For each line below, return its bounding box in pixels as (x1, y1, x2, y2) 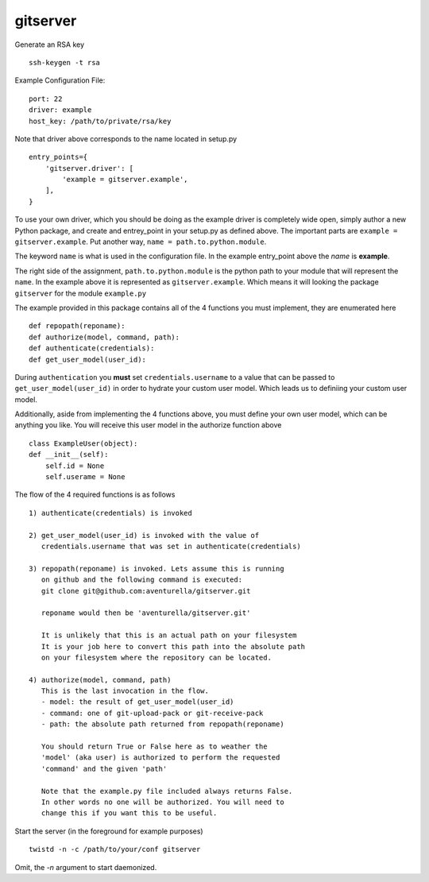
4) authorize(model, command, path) (29, 675, 172, 684)
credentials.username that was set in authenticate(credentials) (41, 542, 301, 551)
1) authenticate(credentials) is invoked (29, 509, 192, 517)
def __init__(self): (29, 450, 109, 459)
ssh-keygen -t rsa (29, 58, 101, 67)
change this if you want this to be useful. (41, 809, 218, 818)
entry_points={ (29, 153, 88, 162)
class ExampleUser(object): (29, 439, 138, 448)
